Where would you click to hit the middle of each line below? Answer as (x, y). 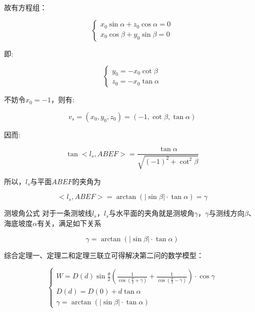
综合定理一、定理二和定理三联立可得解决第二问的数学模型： (104, 255)
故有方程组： (25, 7)
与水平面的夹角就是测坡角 (151, 213)
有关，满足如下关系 (69, 223)
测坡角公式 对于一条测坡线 (48, 213)
